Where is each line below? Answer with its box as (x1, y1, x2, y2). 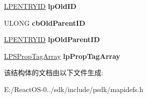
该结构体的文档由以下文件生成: (4, 67, 103, 78)
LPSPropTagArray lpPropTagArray (4, 50, 121, 61)
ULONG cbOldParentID (4, 17, 85, 28)
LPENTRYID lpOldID (4, 1, 76, 11)
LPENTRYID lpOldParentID (4, 34, 100, 45)
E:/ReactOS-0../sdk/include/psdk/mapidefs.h (4, 84, 144, 94)
